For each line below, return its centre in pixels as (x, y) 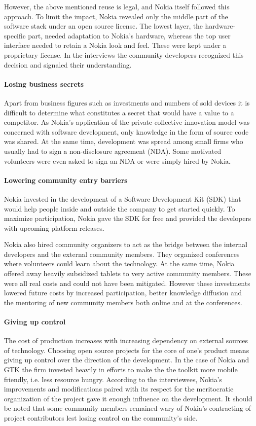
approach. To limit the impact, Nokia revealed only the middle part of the (116, 16)
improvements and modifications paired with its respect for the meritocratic (119, 389)
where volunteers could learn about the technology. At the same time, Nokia (119, 264)
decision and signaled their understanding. (68, 64)
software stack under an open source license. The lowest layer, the (103, 26)
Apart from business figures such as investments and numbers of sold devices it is (127, 102)
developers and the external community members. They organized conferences (122, 254)
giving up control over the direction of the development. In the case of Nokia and (127, 360)
